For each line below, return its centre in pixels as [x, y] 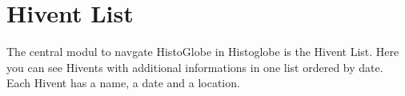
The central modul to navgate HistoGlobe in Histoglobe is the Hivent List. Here [203, 52]
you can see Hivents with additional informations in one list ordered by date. [195, 67]
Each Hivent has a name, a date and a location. [123, 83]
